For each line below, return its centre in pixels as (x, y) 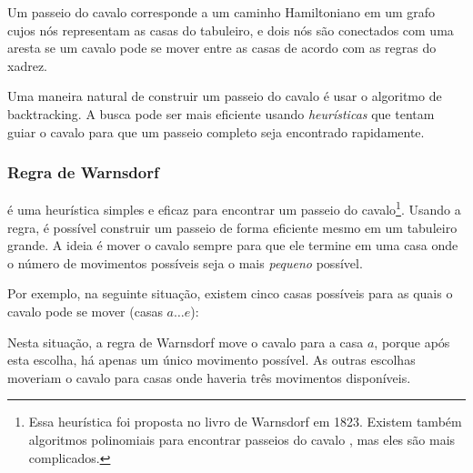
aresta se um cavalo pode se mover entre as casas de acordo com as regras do (222, 48)
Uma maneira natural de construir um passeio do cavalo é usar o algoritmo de (225, 96)
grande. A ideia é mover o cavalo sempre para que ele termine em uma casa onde (233, 245)
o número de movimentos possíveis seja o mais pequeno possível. (185, 262)
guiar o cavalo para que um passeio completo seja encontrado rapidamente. (216, 131)
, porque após (412, 342)
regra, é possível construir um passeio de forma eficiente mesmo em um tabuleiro (232, 227)
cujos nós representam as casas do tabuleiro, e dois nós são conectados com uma (231, 30)
